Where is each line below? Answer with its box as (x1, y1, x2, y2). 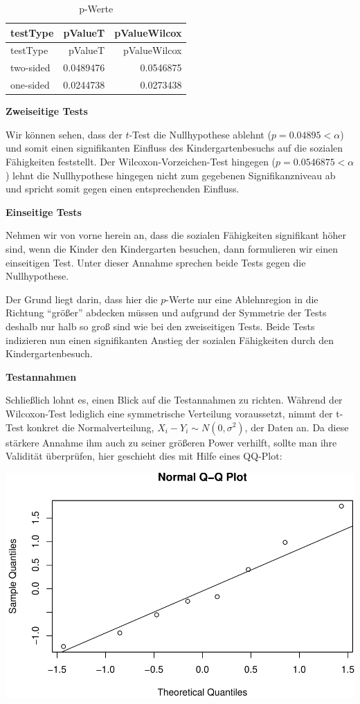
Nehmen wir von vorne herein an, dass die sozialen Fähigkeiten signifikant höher (6, 228, 346, 242)
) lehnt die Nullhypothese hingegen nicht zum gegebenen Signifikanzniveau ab (6, 168, 336, 182)
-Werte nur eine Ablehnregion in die (165, 291, 318, 306)
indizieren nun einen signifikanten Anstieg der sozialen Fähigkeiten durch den (6, 332, 334, 347)
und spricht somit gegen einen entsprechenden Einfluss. (6, 181, 240, 196)
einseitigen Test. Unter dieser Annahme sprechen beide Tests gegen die (6, 255, 306, 269)
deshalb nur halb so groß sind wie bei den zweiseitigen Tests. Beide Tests (6, 318, 315, 333)
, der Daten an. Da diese (244, 419, 349, 434)
